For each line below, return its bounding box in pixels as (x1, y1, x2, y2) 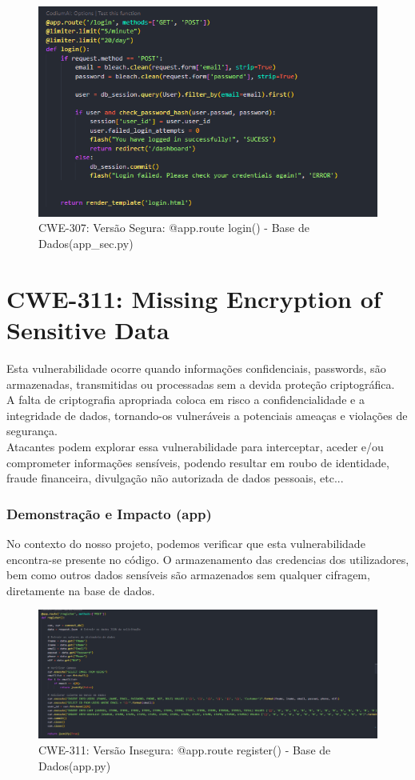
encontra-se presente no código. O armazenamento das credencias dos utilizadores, (6, 550, 409, 567)
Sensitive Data (6, 314, 170, 346)
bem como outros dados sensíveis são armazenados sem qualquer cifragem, (6, 566, 370, 583)
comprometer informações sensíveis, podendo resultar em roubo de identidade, (6, 454, 389, 470)
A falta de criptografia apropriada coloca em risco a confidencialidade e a (6, 391, 365, 408)
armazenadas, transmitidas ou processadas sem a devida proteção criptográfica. (6, 375, 395, 392)
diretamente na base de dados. (6, 582, 155, 598)
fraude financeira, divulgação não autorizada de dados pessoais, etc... (6, 470, 344, 486)
